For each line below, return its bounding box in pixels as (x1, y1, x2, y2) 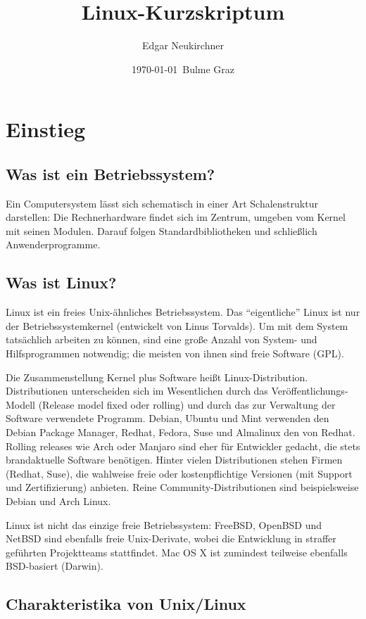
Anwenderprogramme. (6, 237, 101, 252)
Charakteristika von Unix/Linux (6, 593, 246, 615)
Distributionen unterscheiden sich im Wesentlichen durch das (6, 383, 268, 398)
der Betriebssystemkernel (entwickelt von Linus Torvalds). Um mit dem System (6, 318, 348, 333)
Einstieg (6, 115, 86, 143)
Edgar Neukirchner (142, 38, 224, 53)
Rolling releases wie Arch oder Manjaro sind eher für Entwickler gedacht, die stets (6, 438, 360, 453)
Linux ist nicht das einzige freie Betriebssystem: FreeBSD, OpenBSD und (6, 517, 322, 532)
